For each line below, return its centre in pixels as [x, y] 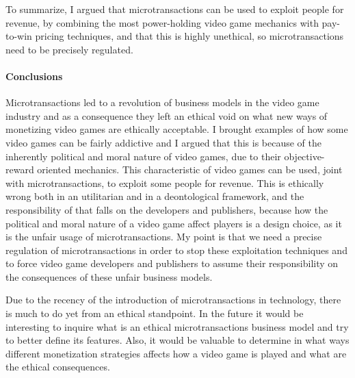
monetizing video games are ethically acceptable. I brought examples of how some [177, 129]
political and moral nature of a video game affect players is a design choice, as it [174, 223]
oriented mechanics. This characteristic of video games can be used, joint [190, 169]
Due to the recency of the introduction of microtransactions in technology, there [173, 300]
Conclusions [34, 76]
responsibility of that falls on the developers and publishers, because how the [167, 209]
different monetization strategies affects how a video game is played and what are [176, 353]
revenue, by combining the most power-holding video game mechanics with [162, 22]
